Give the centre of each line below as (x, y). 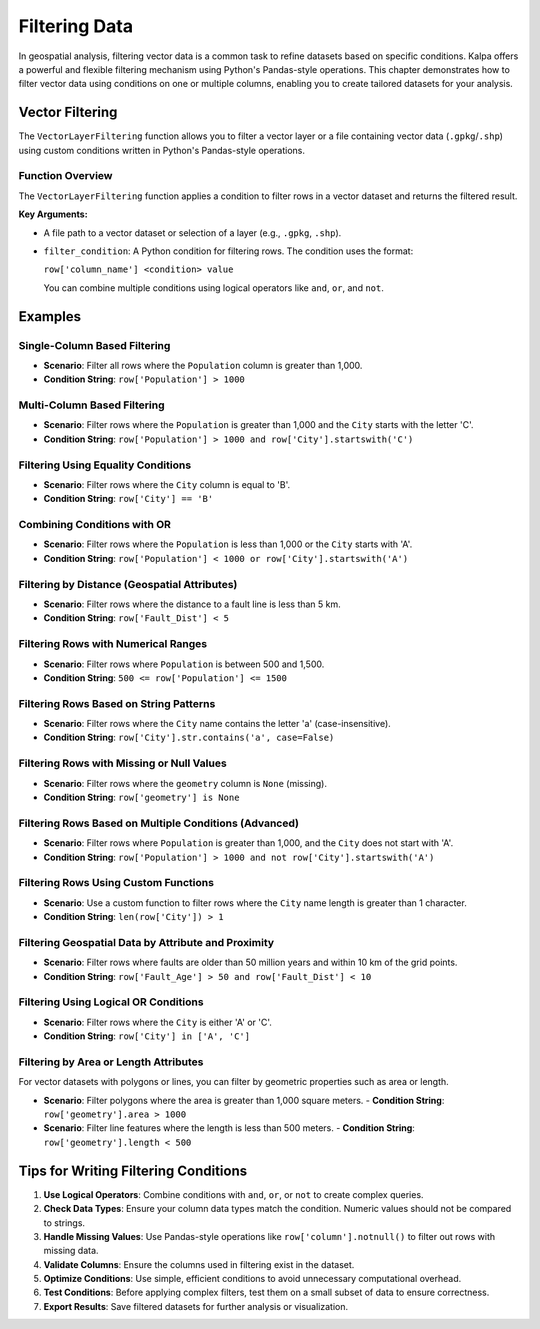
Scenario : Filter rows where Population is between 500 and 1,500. (184, 664)
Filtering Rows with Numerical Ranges (113, 644)
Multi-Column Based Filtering (91, 405)
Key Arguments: (53, 214)
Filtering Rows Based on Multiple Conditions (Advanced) (159, 823)
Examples (50, 316)
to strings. (64, 1222)
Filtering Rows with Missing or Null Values (122, 763)
